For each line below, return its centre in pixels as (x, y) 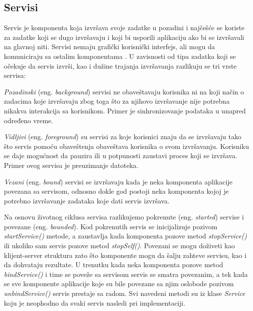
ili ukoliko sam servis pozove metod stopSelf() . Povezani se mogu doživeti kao (119, 246)
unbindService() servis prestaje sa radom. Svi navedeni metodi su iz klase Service (125, 293)
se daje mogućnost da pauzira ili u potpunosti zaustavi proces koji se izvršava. (121, 155)
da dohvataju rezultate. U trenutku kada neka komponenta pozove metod (114, 265)
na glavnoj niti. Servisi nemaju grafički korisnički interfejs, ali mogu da (109, 46)
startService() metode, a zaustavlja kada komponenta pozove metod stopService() (126, 236)
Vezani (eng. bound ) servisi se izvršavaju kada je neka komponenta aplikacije (118, 181)
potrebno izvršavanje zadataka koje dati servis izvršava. (87, 200)
